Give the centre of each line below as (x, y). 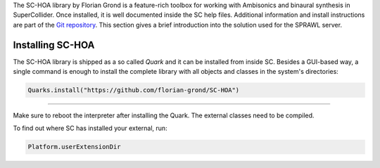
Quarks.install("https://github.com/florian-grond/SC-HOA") (134, 90)
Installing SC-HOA (54, 45)
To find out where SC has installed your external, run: (90, 128)
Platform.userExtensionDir (74, 147)
